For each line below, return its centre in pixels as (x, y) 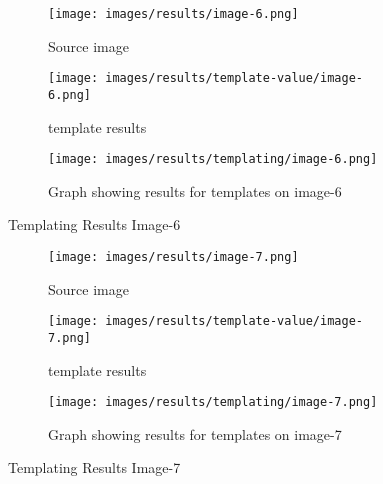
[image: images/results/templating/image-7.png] (213, 402)
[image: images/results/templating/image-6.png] (213, 159)
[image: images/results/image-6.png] (173, 14)
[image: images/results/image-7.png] (173, 257)
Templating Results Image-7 (94, 467)
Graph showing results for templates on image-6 (195, 190)
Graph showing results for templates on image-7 (195, 433)
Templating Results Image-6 (94, 224)
